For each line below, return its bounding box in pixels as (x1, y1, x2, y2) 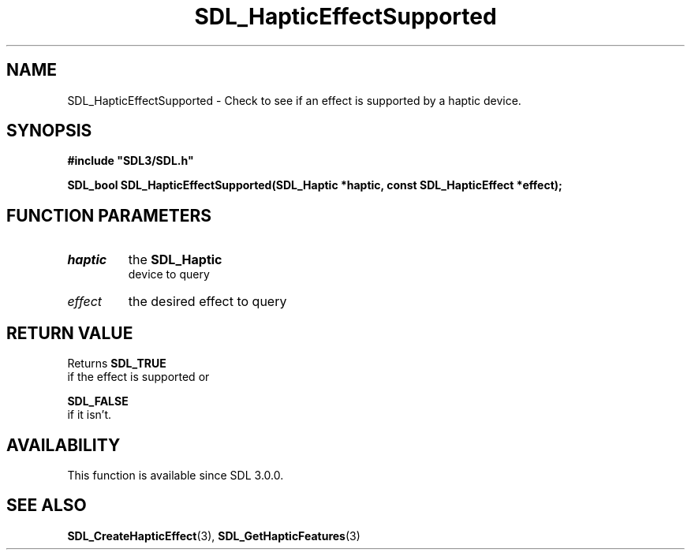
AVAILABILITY (6, 435, 121, 455)
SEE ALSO (6, 495, 87, 516)
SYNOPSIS (6, 121, 92, 141)
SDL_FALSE (67, 394, 129, 409)
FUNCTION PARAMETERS (6, 205, 211, 226)
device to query (128, 267, 210, 282)
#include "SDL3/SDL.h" (67, 154, 194, 168)
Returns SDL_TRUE (67, 356, 166, 371)
